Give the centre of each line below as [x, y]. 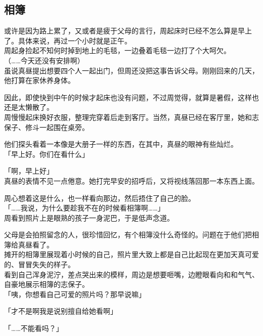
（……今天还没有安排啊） [44, 60]
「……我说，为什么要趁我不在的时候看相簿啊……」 [84, 208]
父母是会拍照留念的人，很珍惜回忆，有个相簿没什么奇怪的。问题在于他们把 [128, 235]
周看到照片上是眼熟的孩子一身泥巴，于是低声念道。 [89, 217]
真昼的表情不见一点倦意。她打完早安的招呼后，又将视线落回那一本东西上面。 [131, 180]
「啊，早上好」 [29, 171]
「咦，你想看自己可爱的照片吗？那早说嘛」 [75, 294]
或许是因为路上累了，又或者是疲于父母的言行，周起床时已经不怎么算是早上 [128, 31]
